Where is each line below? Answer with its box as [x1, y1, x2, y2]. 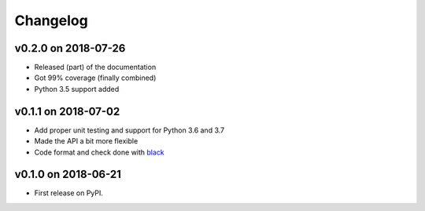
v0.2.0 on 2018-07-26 [14, 42, 126, 55]
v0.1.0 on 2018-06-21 [14, 168, 122, 181]
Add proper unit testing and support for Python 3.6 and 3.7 [34, 126, 224, 135]
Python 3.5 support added [34, 84, 120, 93]
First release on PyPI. [34, 188, 104, 198]
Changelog [14, 12, 88, 29]
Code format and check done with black [34, 147, 164, 157]
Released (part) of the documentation [34, 63, 157, 72]
